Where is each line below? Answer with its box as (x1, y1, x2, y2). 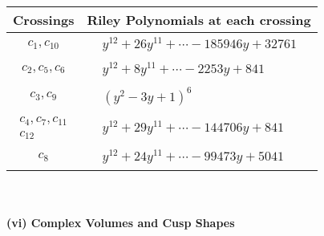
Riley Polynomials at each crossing (87, 10, 311, 29)
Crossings (13, 10, 75, 29)
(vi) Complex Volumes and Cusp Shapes (6, 214, 235, 230)
